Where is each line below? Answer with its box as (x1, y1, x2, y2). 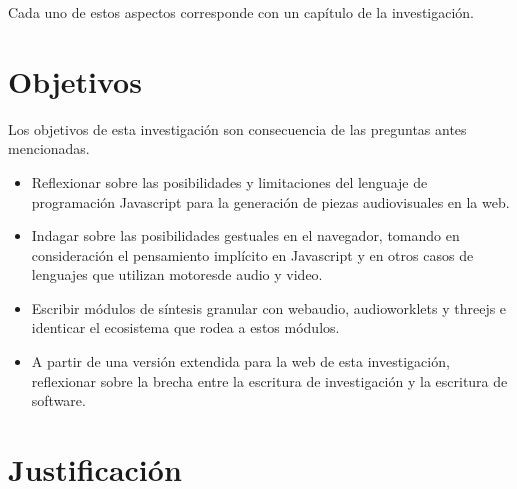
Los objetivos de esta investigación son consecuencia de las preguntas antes (8, 118, 467, 139)
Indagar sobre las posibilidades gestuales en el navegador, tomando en (31, 225, 460, 246)
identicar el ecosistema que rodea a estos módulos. (31, 317, 340, 338)
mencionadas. (8, 138, 90, 159)
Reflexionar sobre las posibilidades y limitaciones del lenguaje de (31, 171, 428, 192)
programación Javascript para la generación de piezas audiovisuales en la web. (31, 191, 510, 212)
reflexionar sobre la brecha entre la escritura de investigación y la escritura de (31, 370, 508, 391)
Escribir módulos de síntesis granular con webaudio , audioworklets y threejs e (31, 297, 507, 318)
